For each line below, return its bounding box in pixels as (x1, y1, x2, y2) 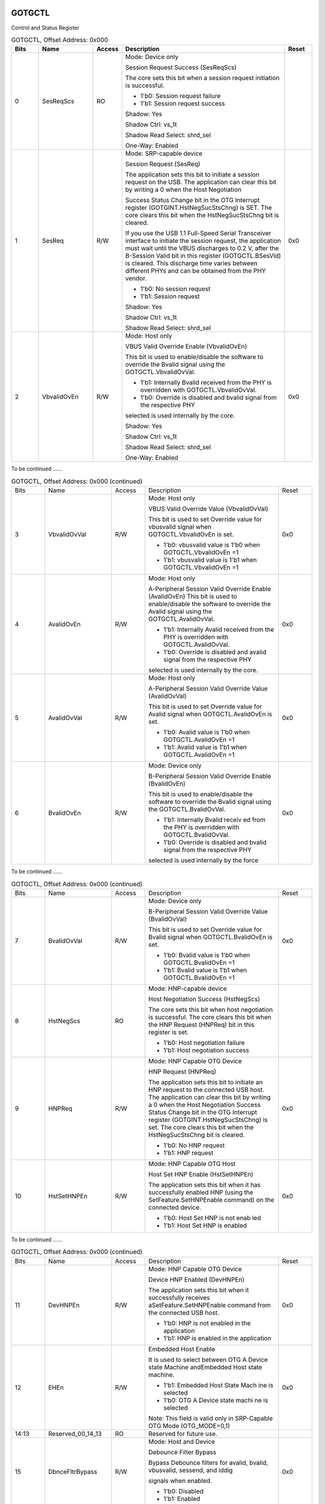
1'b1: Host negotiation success (163, 1046, 249, 1054)
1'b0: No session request (140, 285, 211, 293)
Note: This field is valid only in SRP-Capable (148, 1414, 273, 1422)
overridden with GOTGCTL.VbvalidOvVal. (140, 386, 257, 394)
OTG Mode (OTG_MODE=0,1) (148, 1422, 231, 1430)
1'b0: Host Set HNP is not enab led (163, 1213, 261, 1222)
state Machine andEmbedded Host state (148, 1363, 262, 1371)
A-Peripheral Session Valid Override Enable (148, 585, 271, 593)
